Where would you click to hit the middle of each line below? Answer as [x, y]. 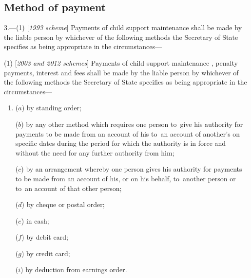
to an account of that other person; [68, 188]
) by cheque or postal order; [63, 204]
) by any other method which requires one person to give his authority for [132, 124]
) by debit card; [45, 237]
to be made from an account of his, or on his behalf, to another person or [125, 178]
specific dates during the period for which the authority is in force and [121, 143]
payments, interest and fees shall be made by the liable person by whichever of [121, 72]
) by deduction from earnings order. [74, 269]
